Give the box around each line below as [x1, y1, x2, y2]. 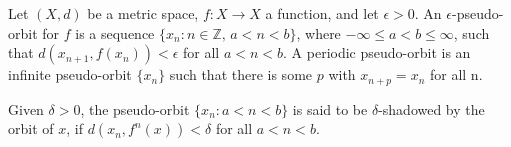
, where [296, 22, 341, 43]
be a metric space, [87, 3, 199, 23]
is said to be [292, 98, 368, 119]
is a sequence [75, 22, 155, 43]
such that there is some [169, 64, 313, 85]
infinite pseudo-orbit [8, 64, 132, 85]
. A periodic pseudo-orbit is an [283, 42, 471, 63]
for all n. [429, 64, 483, 85]
